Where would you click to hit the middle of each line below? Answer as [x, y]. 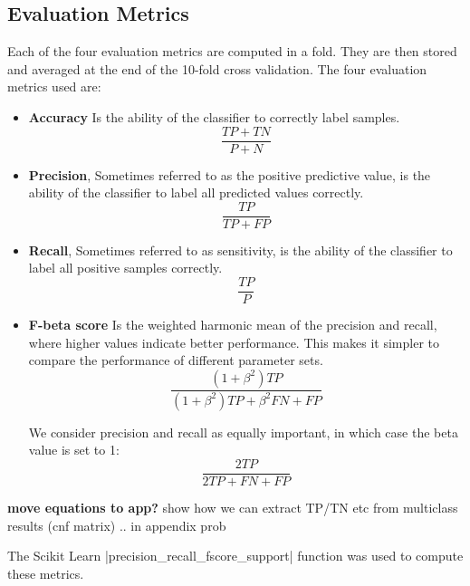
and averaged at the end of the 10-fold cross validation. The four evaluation [217, 68]
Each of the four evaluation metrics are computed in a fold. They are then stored [232, 51]
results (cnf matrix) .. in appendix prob [117, 525]
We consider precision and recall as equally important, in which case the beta [243, 432]
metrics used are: [54, 86]
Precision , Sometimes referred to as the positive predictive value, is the [230, 174]
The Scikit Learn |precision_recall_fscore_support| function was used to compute [235, 556]
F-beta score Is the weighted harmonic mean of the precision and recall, [233, 325]
